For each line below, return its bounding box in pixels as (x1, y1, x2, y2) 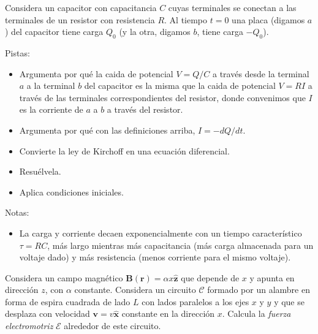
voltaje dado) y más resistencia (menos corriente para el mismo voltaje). (19, 251, 291, 264)
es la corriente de (19, 103, 83, 116)
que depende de (181, 271, 240, 284)
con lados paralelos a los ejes (142, 295, 249, 308)
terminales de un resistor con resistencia (5, 13, 155, 26)
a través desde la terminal (212, 67, 309, 80)
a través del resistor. (107, 103, 183, 116)
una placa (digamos (232, 13, 305, 26)
